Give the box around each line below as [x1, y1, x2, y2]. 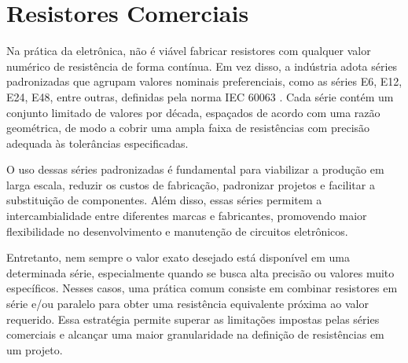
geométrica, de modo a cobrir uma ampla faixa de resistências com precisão [6, 119, 370, 136]
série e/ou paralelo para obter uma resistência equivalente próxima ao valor [6, 295, 369, 312]
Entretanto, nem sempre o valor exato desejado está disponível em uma [6, 249, 350, 266]
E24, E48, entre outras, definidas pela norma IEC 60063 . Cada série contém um [6, 88, 394, 104]
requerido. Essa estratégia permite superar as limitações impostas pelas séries [6, 310, 380, 327]
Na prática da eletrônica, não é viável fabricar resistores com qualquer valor [6, 42, 371, 59]
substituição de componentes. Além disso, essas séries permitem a [6, 192, 322, 208]
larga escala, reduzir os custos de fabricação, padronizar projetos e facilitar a [6, 176, 375, 192]
